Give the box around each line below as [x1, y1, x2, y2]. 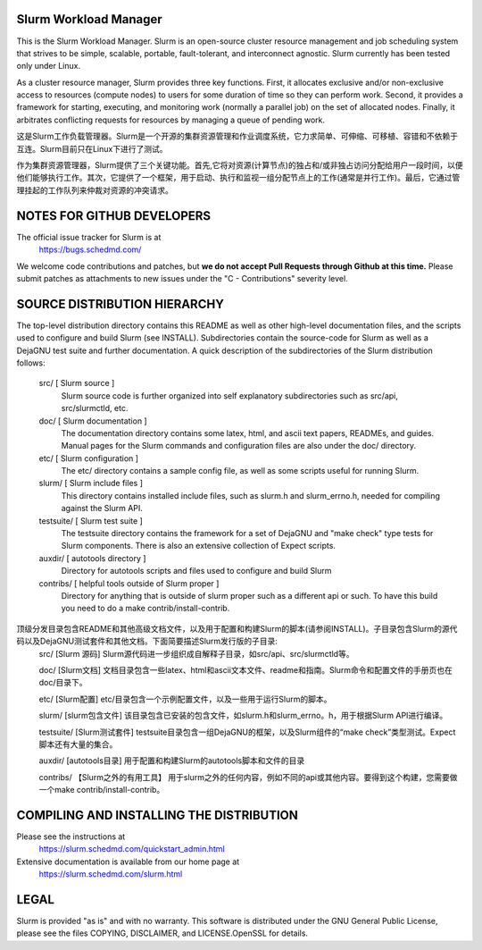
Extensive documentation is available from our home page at [16, 856, 240, 867]
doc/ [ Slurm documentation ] [38, 416, 147, 426]
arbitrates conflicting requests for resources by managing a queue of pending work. [16, 114, 326, 125]
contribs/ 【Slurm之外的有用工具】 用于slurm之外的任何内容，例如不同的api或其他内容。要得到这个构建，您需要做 [38, 771, 458, 782]
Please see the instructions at [16, 831, 126, 842]
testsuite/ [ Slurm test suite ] [38, 515, 143, 526]
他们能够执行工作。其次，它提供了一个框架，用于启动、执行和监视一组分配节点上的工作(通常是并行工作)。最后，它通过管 [16, 172, 461, 183]
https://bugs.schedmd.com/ [38, 244, 142, 255]
